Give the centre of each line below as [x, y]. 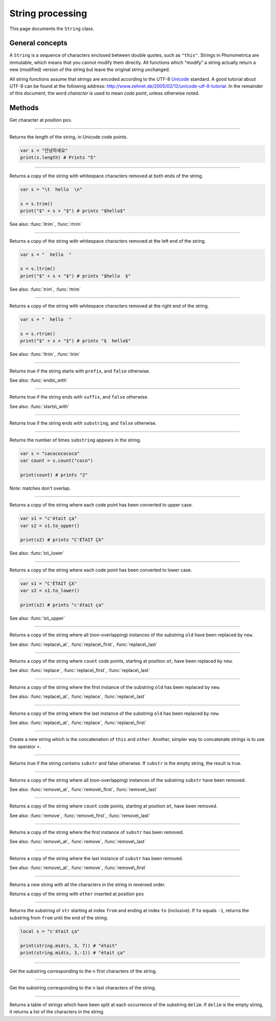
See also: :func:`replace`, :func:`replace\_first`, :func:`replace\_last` [80, 670]
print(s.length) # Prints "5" [58, 158]
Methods [24, 108]
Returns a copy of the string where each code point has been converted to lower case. [101, 570]
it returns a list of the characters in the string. [57, 1012]
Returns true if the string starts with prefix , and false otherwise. [80, 371]
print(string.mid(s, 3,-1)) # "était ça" [73, 953]
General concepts [38, 43]
